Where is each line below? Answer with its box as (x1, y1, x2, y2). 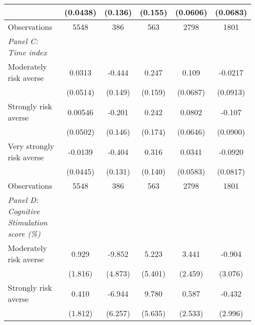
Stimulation (8, 217, 48, 228)
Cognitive (8, 205, 40, 217)
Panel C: (8, 35, 38, 47)
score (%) (8, 228, 41, 239)
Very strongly (8, 140, 54, 151)
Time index (8, 47, 47, 58)
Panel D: (8, 194, 39, 205)
